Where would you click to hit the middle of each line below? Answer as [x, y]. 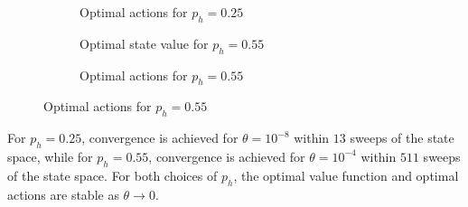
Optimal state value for [144, 43]
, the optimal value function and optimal [346, 175]
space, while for [50, 156]
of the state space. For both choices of [112, 175]
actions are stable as [63, 194]
